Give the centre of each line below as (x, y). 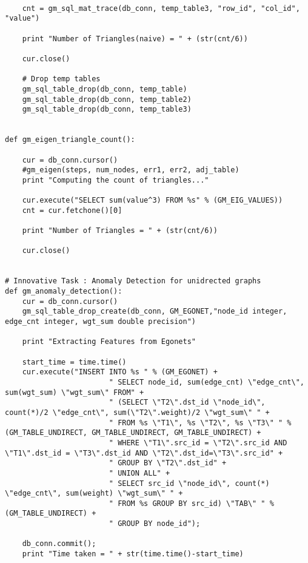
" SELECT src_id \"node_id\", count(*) (189, 483)
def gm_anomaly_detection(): (64, 292)
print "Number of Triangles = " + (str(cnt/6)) (120, 231)
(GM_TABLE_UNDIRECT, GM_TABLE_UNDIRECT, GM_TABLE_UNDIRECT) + (133, 433)
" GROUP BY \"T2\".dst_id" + (168, 463)
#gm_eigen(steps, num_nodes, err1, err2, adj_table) (131, 170)
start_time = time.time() (74, 362)
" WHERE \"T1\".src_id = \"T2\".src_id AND (198, 443)
